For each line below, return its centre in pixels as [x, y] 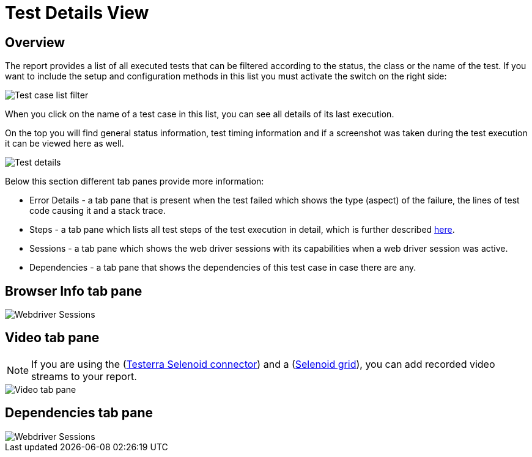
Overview [35, 42]
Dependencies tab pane [79, 413]
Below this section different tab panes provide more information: [135, 181]
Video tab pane [52, 338]
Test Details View [77, 13]
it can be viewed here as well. [65, 144]
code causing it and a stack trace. [98, 211]
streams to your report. [84, 376]
